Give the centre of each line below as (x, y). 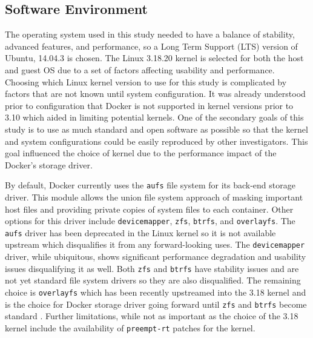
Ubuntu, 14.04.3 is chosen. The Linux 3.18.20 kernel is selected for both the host (154, 58)
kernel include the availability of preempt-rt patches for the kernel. (130, 327)
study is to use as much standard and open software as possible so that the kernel (156, 129)
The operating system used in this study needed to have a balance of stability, (150, 34)
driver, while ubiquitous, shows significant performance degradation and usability (156, 257)
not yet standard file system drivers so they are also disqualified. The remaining (153, 280)
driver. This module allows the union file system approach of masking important (154, 197)
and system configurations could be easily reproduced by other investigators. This (156, 141)
